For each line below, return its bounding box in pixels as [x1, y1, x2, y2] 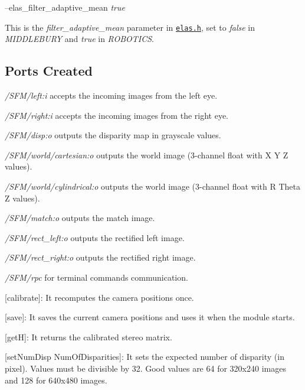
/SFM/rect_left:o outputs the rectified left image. [5, 231, 185, 243]
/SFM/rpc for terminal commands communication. [5, 271, 188, 283]
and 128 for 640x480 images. [5, 373, 107, 386]
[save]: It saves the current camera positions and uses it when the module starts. [5, 311, 295, 323]
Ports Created [5, 61, 93, 80]
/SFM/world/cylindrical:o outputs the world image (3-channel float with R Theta [5, 180, 300, 193]
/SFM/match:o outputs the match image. [5, 212, 155, 224]
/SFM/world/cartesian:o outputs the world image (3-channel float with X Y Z [5, 148, 288, 161]
